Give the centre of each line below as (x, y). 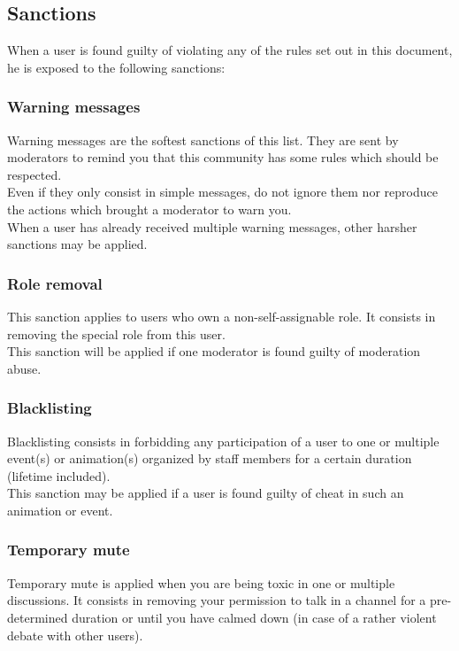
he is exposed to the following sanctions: (116, 67)
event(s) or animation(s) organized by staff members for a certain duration (210, 458)
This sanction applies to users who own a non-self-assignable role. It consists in (222, 316)
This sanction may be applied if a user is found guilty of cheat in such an (206, 493)
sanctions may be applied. (77, 244)
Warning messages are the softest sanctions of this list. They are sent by (203, 139)
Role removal (55, 283)
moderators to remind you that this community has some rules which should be (223, 157)
